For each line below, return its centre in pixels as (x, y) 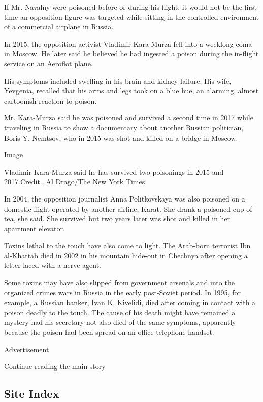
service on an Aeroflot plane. (48, 63)
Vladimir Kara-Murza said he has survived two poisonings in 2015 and (114, 171)
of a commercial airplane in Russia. (59, 27)
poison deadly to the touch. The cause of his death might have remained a (120, 312)
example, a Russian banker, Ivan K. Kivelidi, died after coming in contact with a (130, 302)
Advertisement (27, 349)
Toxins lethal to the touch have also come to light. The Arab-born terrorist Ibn (127, 245)
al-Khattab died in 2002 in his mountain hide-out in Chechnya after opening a (126, 255)
